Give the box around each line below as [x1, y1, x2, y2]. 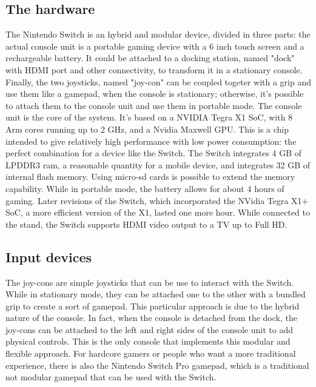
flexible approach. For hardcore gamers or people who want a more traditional [5, 347, 296, 360]
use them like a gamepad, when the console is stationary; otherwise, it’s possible [5, 87, 304, 100]
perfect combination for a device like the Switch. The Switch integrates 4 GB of [5, 147, 302, 159]
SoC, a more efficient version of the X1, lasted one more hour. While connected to [5, 206, 310, 219]
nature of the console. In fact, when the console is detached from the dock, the [5, 311, 297, 324]
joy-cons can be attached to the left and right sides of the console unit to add [5, 323, 293, 336]
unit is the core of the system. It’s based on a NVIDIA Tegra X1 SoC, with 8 [5, 111, 293, 124]
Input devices [5, 247, 92, 266]
